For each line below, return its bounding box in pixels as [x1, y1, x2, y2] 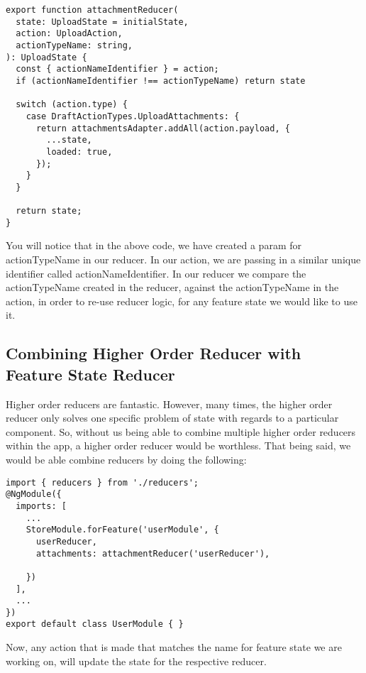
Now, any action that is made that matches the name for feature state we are [6, 640, 342, 655]
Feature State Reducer [6, 363, 175, 385]
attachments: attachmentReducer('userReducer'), [35, 548, 270, 559]
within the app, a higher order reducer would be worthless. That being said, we [6, 438, 351, 453]
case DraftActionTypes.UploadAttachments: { [26, 111, 240, 121]
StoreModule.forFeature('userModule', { [26, 525, 219, 535]
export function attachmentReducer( [6, 5, 179, 15]
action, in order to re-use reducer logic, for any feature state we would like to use [6, 293, 357, 308]
